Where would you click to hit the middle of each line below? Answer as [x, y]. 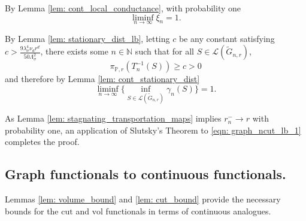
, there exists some [74, 51]
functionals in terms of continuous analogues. [188, 211]
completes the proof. [42, 142]
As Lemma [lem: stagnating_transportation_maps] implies [113, 118]
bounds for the [32, 211]
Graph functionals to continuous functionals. [146, 174]
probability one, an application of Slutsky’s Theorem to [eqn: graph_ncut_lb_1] [153, 130]
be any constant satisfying [227, 38]
